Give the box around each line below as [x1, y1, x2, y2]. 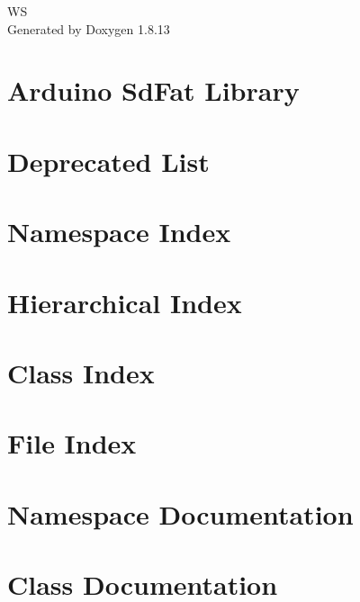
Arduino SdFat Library [7, 72, 300, 109]
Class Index [7, 354, 155, 391]
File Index [7, 425, 137, 462]
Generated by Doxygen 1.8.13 [7, 19, 170, 38]
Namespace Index [7, 213, 231, 250]
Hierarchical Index [7, 283, 242, 320]
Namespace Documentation [7, 495, 354, 532]
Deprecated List [7, 142, 210, 179]
